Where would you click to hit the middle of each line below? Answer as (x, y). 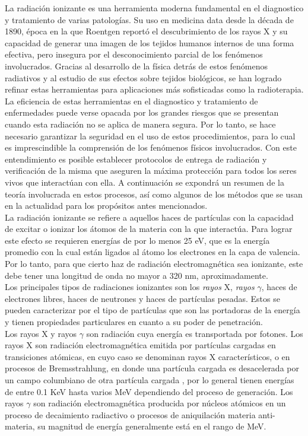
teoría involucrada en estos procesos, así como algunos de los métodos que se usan (154, 194)
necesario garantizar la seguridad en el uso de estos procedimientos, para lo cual (150, 136)
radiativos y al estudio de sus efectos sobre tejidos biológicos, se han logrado (143, 77)
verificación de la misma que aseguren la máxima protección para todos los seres (151, 171)
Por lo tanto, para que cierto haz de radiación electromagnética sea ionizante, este (154, 264)
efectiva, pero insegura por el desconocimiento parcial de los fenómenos (134, 54)
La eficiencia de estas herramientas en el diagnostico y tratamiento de (131, 101)
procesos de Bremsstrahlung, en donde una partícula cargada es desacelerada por (152, 368)
